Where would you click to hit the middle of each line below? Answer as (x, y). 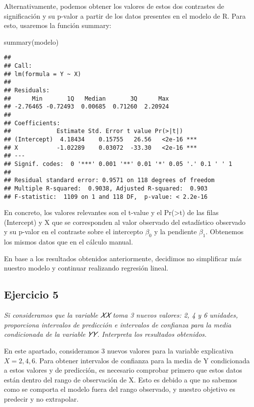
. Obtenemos (225, 231)
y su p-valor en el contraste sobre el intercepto (74, 231)
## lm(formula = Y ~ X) (43, 74)
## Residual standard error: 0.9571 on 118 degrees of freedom (109, 180)
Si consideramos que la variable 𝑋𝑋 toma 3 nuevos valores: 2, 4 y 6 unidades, (121, 315)
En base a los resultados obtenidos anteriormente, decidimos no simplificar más (123, 258)
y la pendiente (176, 231)
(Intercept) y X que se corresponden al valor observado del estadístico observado (125, 222)
